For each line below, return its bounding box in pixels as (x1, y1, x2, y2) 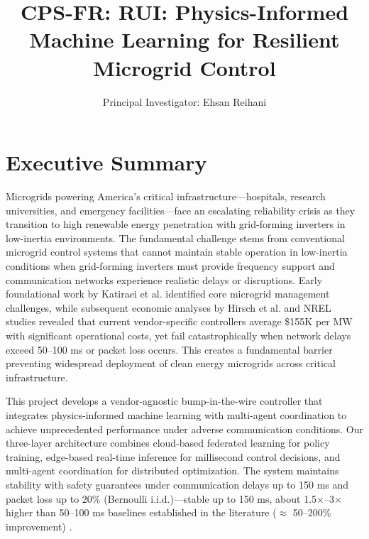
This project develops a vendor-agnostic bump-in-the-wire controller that (6, 393, 323, 408)
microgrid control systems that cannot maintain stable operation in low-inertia (6, 244, 348, 259)
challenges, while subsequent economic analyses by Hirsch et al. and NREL (6, 300, 331, 315)
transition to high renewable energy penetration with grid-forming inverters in (6, 217, 346, 232)
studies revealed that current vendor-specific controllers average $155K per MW (6, 314, 353, 329)
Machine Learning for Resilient (29, 25, 340, 54)
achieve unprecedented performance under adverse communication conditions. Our (6, 421, 364, 436)
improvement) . (6, 518, 72, 533)
